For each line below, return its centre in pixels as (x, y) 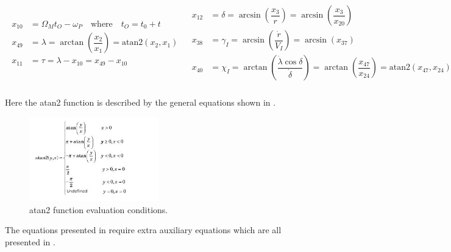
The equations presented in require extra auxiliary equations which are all (143, 230)
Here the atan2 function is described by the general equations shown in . (140, 102)
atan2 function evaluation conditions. (99, 209)
